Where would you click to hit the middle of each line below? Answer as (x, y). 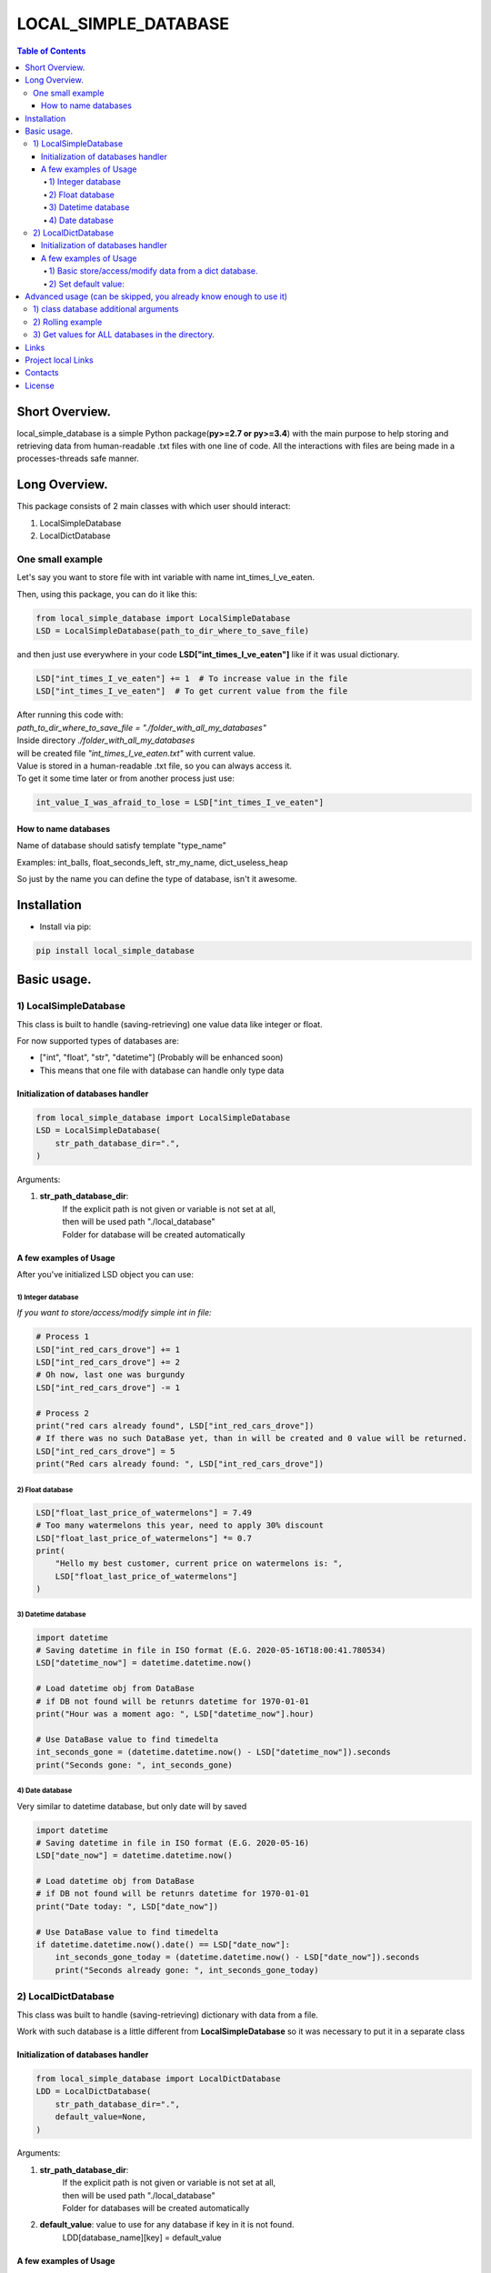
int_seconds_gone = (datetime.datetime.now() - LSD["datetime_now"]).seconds (213, 1752)
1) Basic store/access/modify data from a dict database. (153, 271)
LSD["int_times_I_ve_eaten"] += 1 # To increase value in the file (192, 678)
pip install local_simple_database (115, 951)
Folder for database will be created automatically (154, 1234)
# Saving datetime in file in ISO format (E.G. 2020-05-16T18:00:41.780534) (211, 1651)
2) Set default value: (86, 284)
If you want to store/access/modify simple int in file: (115, 1313)
